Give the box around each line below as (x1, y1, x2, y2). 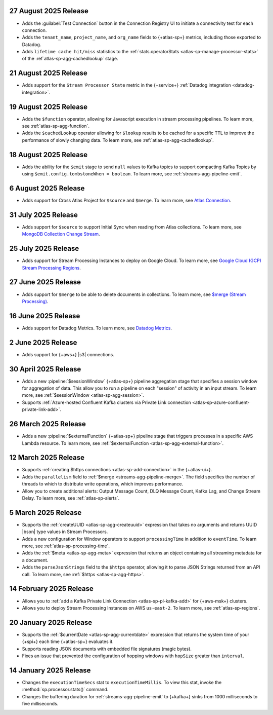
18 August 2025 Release (9, 150, 88, 159)
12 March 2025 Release (9, 454, 85, 462)
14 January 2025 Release (9, 666, 91, 674)
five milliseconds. (22, 701, 59, 707)
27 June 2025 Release (9, 278, 81, 286)
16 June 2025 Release (9, 312, 80, 320)
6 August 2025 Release (9, 184, 85, 193)
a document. (22, 557, 49, 563)
